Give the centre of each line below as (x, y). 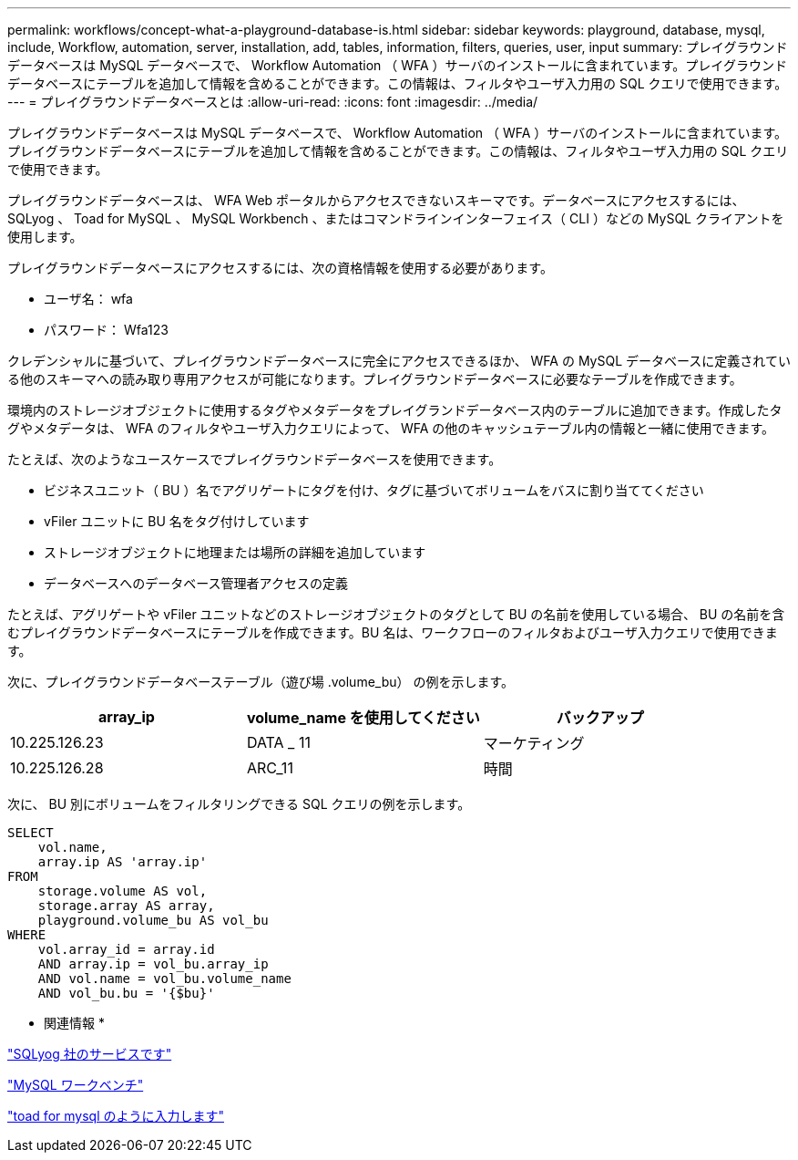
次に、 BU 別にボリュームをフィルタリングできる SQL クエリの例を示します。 (239, 804)
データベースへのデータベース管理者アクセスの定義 (196, 583)
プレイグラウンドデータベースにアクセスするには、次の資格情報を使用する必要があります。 (280, 268)
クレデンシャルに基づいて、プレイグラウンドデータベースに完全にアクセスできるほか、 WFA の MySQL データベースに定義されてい (399, 361)
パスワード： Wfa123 (106, 330)
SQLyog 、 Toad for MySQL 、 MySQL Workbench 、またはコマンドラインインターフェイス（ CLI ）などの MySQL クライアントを (396, 218)
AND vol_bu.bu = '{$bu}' (126, 993)
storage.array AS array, (126, 906)
